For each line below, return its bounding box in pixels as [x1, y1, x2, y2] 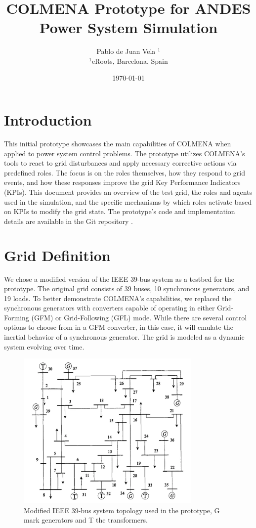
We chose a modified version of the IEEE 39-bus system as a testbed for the [4, 273, 234, 284]
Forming [4, 312, 29, 322]
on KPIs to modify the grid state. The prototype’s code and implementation [4, 206, 235, 217]
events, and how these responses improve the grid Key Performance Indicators [4, 177, 241, 187]
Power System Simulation [39, 17, 218, 38]
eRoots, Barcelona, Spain [91, 55, 168, 66]
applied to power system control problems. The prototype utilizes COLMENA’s [4, 148, 245, 158]
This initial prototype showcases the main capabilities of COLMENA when [4, 138, 231, 149]
